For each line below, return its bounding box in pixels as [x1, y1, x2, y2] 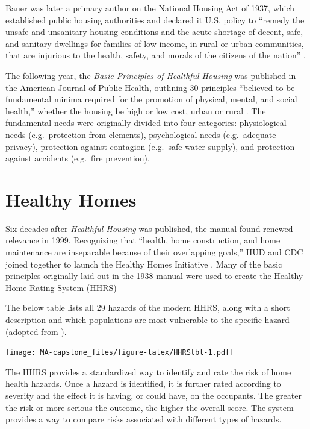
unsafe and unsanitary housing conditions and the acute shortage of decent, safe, [5, 25, 303, 38]
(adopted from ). [5, 325, 67, 337]
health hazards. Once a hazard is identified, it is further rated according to [5, 377, 281, 390]
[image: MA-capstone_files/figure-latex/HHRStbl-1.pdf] [5, 348, 234, 357]
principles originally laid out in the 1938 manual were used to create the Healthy [5, 269, 303, 282]
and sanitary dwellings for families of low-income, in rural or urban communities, [5, 37, 304, 49]
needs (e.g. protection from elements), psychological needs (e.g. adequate [5, 128, 276, 140]
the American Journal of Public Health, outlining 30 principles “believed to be [5, 81, 295, 93]
